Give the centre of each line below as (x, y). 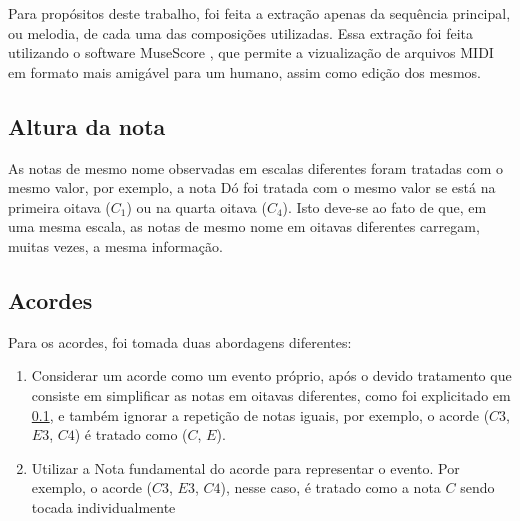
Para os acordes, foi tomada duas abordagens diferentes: (180, 341)
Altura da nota (87, 125)
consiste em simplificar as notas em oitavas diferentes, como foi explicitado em (271, 394)
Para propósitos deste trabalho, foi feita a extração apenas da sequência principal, (259, 13)
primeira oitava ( (59, 206)
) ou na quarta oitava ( (196, 206)
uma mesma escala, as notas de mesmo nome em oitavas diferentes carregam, (244, 226)
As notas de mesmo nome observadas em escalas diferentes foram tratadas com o (256, 167)
